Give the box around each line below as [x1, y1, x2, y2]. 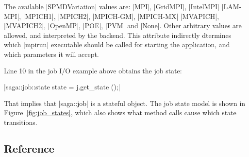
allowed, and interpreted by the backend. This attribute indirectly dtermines [4, 30, 232, 40]
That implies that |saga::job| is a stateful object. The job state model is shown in [4, 98, 246, 108]
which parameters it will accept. [4, 49, 99, 59]
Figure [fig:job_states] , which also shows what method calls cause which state [4, 107, 236, 118]
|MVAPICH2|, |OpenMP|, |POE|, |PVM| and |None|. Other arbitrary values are [4, 20, 242, 31]
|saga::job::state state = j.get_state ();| [4, 82, 120, 92]
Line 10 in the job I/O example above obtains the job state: [4, 65, 182, 75]
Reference [4, 140, 54, 156]
